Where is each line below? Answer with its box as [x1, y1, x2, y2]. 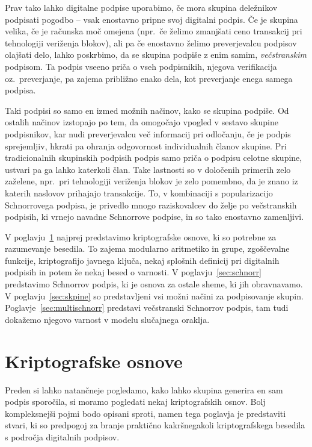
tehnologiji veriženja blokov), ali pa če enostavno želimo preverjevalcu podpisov [5, 36, 297, 49]
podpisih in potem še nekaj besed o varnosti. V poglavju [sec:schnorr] [5, 266, 262, 278]
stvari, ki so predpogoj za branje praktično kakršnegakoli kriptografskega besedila [5, 419, 305, 431]
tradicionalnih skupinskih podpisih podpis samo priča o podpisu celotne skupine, [5, 151, 302, 164]
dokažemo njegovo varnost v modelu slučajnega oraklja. [5, 313, 210, 325]
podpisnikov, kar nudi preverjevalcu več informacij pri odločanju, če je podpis [5, 127, 291, 140]
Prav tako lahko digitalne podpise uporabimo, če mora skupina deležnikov [5, 1, 278, 13]
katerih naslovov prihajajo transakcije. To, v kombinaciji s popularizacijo [5, 186, 273, 199]
